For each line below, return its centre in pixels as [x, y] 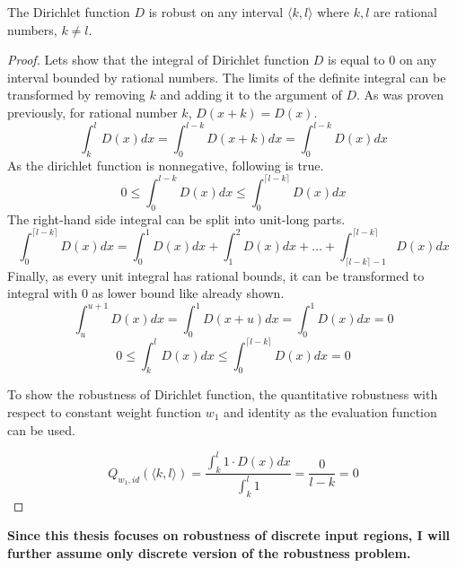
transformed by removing [76, 95]
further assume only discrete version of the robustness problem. [209, 552]
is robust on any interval [216, 12]
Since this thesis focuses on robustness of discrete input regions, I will [229, 535]
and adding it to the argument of [251, 95]
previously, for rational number [92, 112]
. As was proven [400, 95]
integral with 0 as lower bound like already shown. [146, 293]
